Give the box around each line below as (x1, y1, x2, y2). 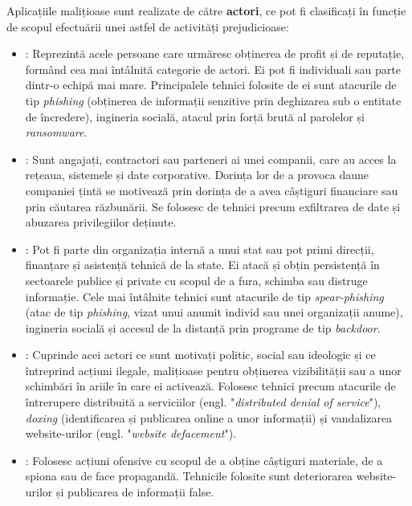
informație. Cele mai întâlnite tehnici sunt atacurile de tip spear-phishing (25, 288, 384, 304)
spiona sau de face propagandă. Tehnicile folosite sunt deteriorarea (25, 467, 353, 484)
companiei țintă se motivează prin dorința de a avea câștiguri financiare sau (25, 182, 398, 198)
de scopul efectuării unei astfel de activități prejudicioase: (6, 18, 289, 35)
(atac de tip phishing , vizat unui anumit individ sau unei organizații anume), (25, 304, 403, 320)
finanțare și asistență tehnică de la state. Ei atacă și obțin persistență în (25, 256, 380, 273)
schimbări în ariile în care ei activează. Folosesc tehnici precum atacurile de (25, 377, 396, 394)
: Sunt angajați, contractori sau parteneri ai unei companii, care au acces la (25, 150, 397, 167)
